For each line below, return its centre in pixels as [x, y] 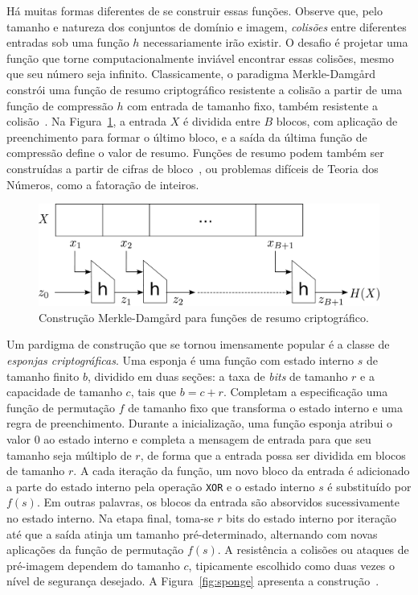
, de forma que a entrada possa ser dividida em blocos [273, 455]
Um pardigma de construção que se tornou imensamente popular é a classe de [198, 344]
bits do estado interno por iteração [311, 518]
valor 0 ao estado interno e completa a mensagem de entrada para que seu [189, 438]
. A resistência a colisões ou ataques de [313, 550]
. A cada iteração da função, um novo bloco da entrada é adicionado [242, 471]
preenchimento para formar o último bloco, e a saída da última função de [187, 136]
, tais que [154, 392]
